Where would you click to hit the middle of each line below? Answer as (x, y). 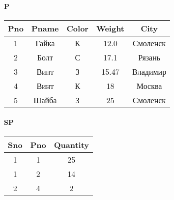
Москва (149, 86)
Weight (110, 28)
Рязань (149, 57)
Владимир (149, 71)
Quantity (71, 144)
